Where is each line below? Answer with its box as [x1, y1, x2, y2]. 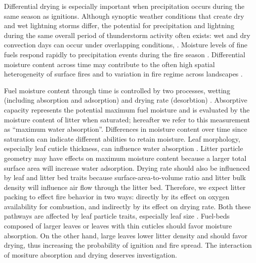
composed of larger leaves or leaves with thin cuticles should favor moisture [4, 221, 232, 231]
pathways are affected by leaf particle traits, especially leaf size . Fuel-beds [4, 211, 230, 221]
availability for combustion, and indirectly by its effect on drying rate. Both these [4, 201, 251, 211]
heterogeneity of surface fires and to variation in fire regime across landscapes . [4, 69, 243, 79]
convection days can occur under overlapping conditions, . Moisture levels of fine [4, 39, 248, 50]
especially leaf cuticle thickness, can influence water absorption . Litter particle [4, 143, 243, 153]
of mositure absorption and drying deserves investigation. [4, 249, 177, 260]
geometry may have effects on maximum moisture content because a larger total [4, 152, 247, 163]
